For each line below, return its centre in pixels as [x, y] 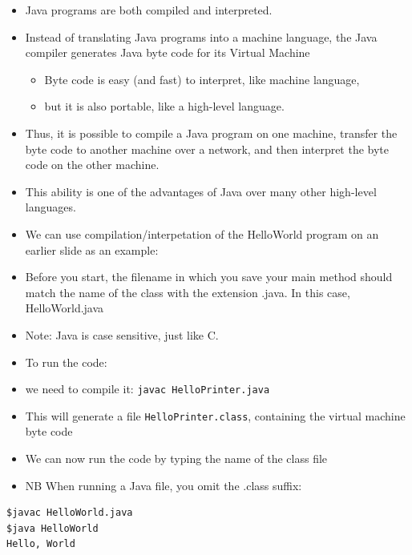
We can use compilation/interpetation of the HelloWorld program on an [202, 233]
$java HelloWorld [53, 528]
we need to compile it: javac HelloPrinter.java [147, 389]
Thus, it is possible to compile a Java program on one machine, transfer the [211, 133]
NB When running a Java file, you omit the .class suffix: [164, 485]
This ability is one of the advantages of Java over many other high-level [201, 191]
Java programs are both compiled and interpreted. [149, 10]
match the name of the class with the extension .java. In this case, [188, 292]
